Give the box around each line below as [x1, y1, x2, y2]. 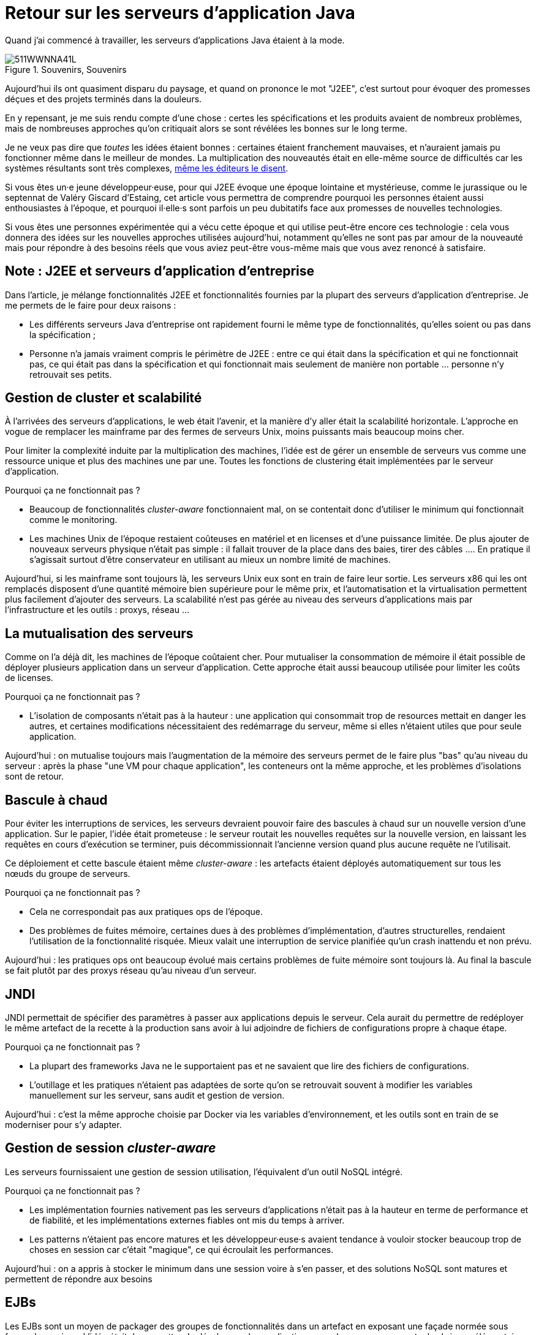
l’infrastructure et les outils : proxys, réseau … [5, 604, 190, 615]
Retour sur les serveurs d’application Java [5, 2, 355, 23]
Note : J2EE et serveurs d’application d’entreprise [5, 263, 315, 279]
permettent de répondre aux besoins [5, 1273, 153, 1284]
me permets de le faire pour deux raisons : [5, 299, 176, 310]
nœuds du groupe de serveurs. [5, 868, 130, 879]
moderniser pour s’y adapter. [5, 1119, 122, 1130]
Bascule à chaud [5, 792, 108, 808]
